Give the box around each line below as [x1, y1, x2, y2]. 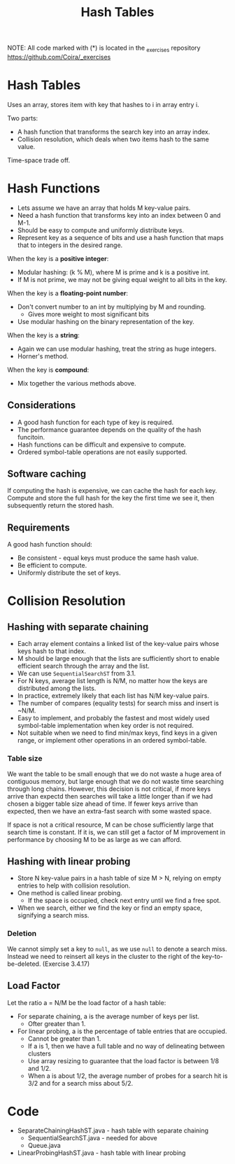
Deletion [7, 929, 37, 939]
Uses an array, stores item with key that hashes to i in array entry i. [7, 100, 199, 108]
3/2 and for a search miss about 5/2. [27, 1079, 134, 1087]
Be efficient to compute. [17, 561, 87, 570]
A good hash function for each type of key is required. [17, 418, 174, 426]
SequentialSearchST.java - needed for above [27, 1134, 157, 1142]
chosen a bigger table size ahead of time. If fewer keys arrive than [7, 799, 198, 808]
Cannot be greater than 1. [27, 1034, 101, 1043]
